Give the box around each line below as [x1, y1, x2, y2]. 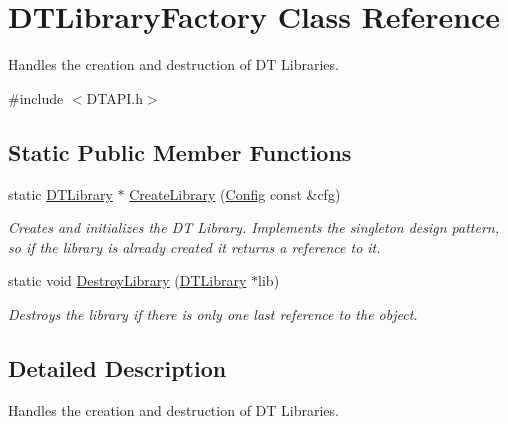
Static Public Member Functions [8, 136, 352, 167]
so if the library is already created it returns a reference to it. [8, 236, 381, 257]
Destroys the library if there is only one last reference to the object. [8, 303, 418, 324]
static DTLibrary [8, 183, 113, 204]
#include [8, 87, 64, 108]
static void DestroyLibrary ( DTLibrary [8, 270, 247, 291]
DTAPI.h [86, 87, 143, 108]
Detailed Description [8, 352, 227, 383]
